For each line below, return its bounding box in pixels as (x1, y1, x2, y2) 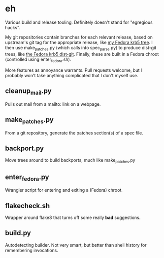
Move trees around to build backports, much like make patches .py (5, 157, 135, 165)
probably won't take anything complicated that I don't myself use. (5, 72, 138, 78)
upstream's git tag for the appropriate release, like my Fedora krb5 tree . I (5, 39, 153, 45)
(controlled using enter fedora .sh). (5, 56, 71, 63)
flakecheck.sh (5, 201, 50, 210)
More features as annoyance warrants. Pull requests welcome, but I (5, 67, 142, 73)
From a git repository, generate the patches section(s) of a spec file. (5, 129, 144, 136)
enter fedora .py (5, 172, 49, 182)
